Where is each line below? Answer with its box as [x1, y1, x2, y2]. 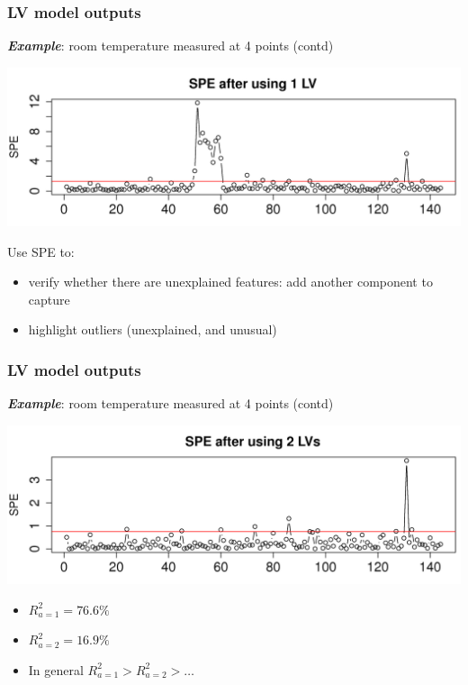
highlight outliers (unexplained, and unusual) [28, 320, 277, 339]
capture [28, 289, 70, 308]
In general [28, 660, 84, 679]
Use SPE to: [7, 242, 75, 260]
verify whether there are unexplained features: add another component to [28, 272, 433, 291]
